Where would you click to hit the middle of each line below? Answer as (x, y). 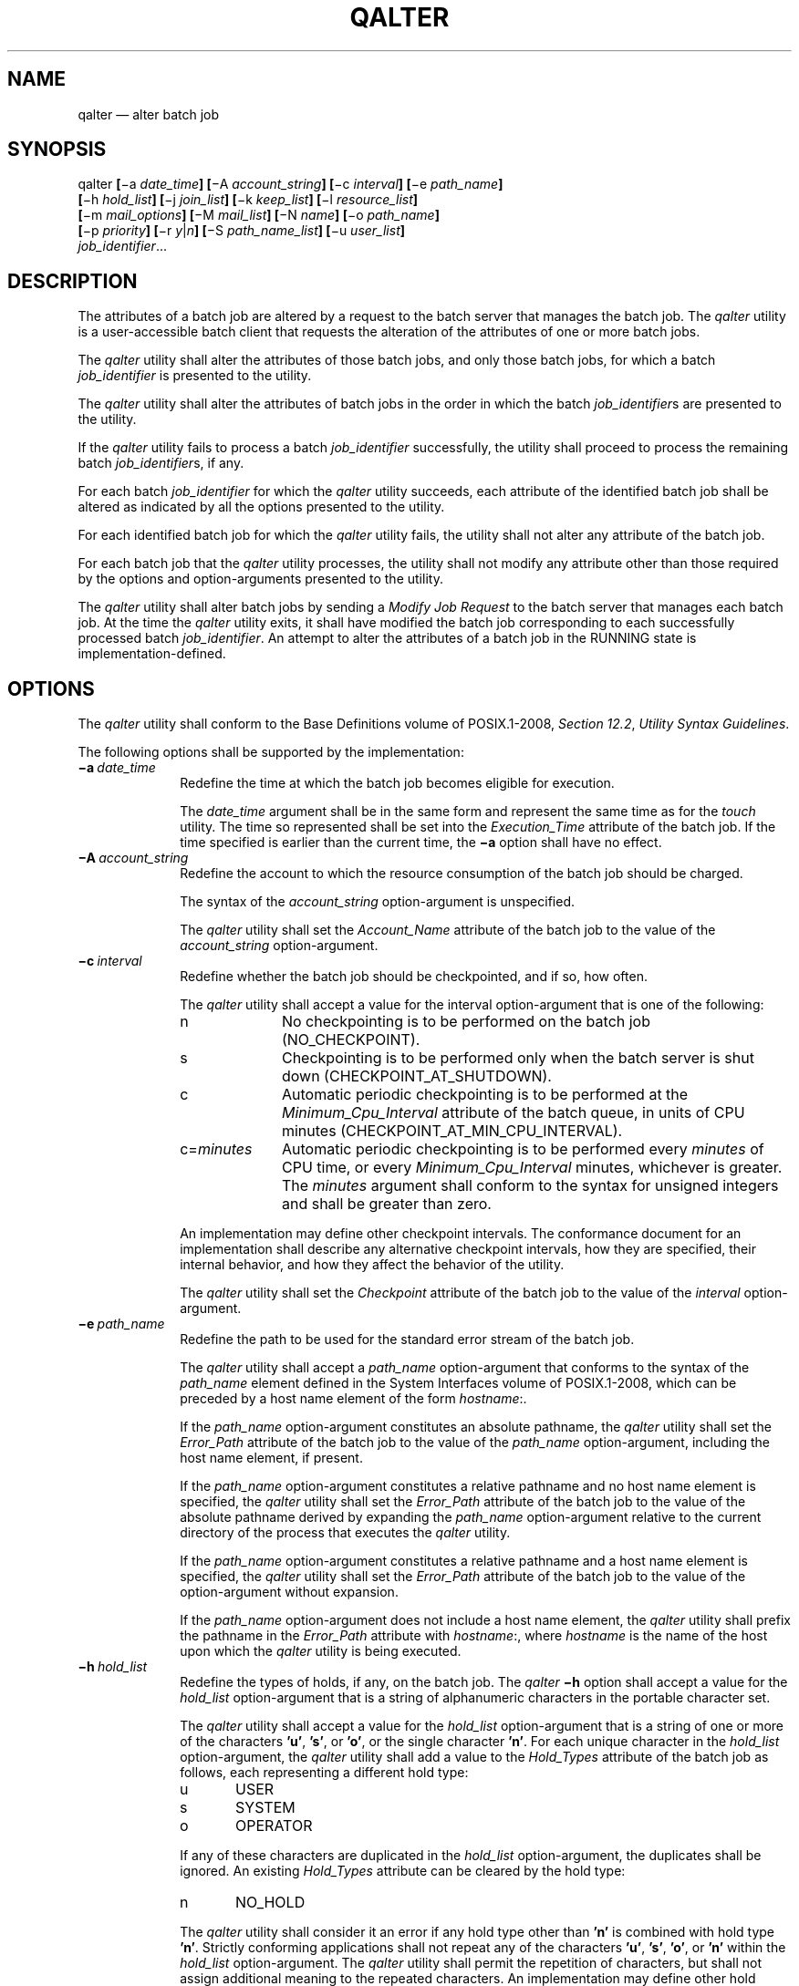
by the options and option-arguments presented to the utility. (260, 579)
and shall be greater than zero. (386, 1204)
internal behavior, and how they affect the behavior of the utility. (372, 1265)
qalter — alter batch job (149, 114)
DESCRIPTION (73, 281)
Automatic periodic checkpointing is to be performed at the (485, 1095)
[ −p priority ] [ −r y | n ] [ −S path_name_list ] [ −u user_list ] (242, 231)
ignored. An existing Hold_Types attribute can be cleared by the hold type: (403, 1871)
